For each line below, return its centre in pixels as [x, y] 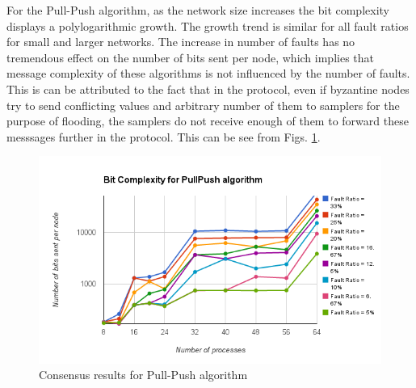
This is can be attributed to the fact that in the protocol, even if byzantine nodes [208, 89]
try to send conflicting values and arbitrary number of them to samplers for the [203, 105]
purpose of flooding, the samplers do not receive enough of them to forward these [208, 121]
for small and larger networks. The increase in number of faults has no [181, 42]
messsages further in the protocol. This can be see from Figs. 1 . [164, 136]
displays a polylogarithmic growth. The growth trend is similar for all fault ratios [208, 25]
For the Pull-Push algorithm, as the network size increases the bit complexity [198, 10]
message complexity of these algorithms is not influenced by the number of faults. [208, 73]
